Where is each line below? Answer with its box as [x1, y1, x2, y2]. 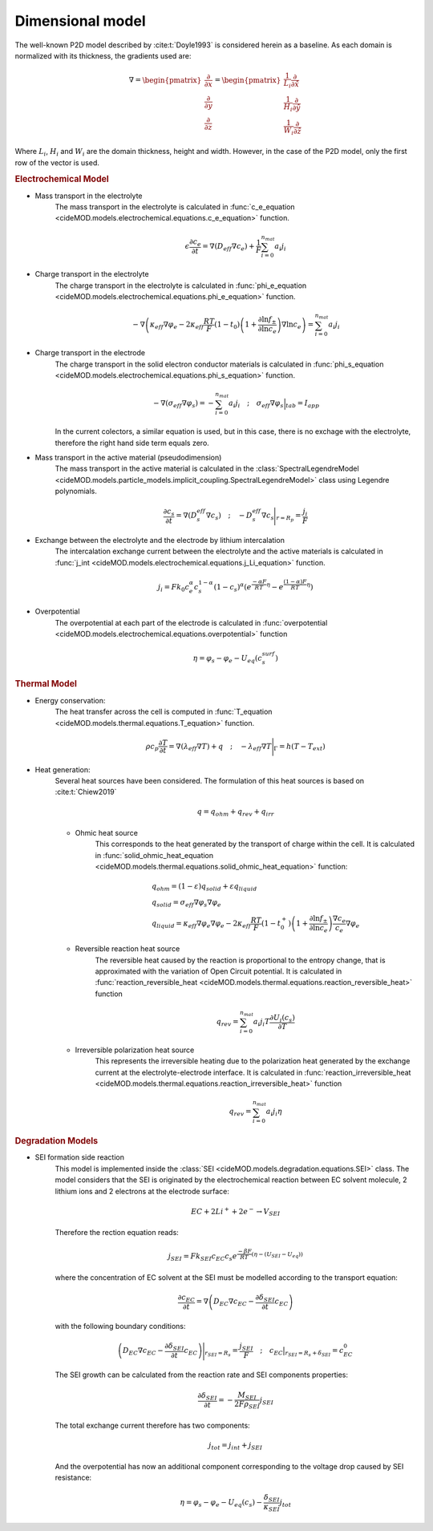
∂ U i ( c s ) [269, 1013, 296, 1024]
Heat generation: [34, 764, 91, 774]
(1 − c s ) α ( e [213, 581, 252, 593]
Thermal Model [14, 678, 78, 690]
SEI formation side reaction [34, 1152, 124, 1162]
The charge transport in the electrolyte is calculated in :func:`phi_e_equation [55, 281, 307, 290]
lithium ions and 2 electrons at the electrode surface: [55, 1186, 230, 1196]
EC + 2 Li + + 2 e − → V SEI [191, 1205, 281, 1218]
